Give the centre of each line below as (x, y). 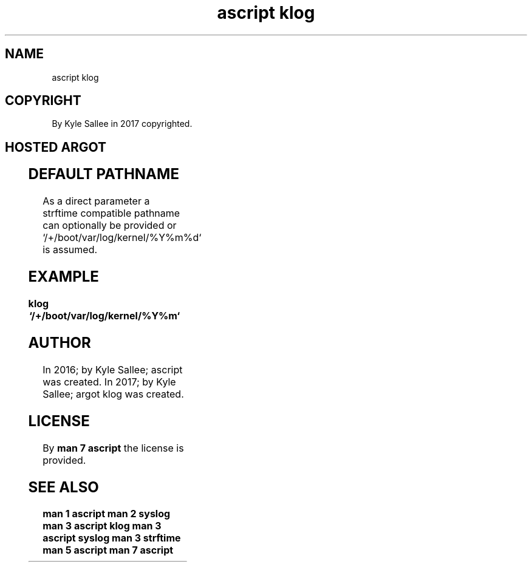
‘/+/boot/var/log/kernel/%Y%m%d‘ (122, 238)
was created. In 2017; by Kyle (109, 382)
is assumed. (70, 250)
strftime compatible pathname (111, 213)
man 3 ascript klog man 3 (102, 526)
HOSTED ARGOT (56, 147)
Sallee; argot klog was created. (113, 394)
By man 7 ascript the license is (113, 448)
